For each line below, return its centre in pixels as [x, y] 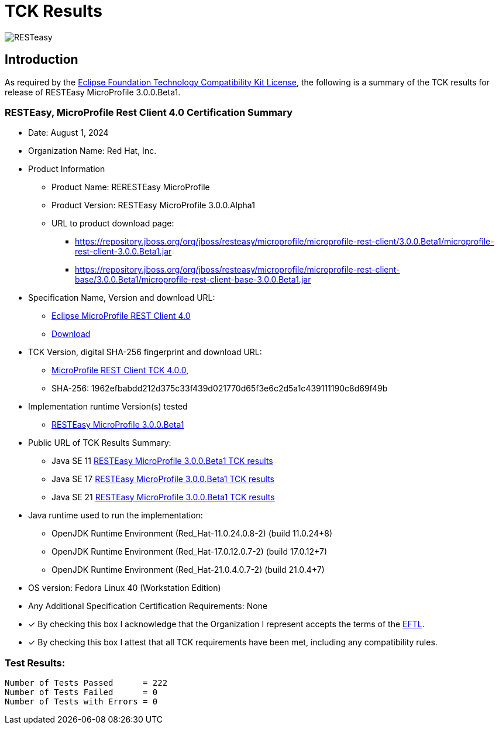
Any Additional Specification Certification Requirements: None [148, 606]
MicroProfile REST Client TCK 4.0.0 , [120, 370]
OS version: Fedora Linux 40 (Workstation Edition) [125, 588]
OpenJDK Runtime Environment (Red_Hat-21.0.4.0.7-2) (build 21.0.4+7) [188, 570]
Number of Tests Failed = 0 [81, 692]
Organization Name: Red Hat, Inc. [92, 151]
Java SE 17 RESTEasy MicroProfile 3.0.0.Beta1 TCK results [163, 479]
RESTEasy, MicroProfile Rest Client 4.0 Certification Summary [149, 112]
